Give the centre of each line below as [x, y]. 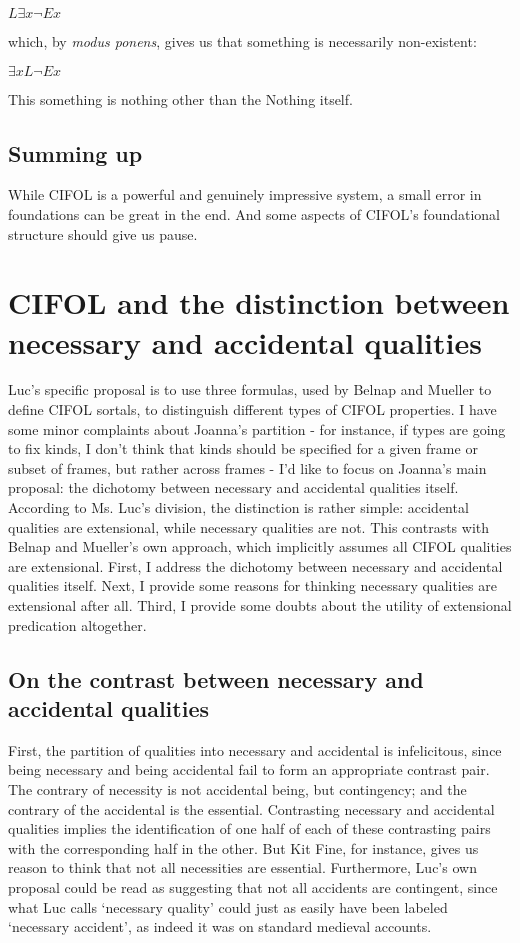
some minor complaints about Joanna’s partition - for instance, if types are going [257, 428]
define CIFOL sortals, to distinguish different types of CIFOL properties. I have [252, 409]
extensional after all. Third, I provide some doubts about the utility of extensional [260, 605]
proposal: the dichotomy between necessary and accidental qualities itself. [233, 487]
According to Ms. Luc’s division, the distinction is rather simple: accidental [238, 507]
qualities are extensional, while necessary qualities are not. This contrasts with [249, 526]
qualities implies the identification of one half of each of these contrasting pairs [249, 828]
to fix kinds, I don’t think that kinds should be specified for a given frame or [243, 448]
